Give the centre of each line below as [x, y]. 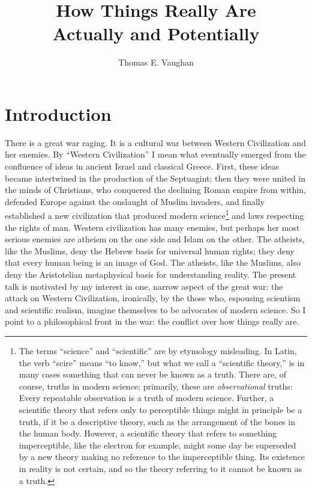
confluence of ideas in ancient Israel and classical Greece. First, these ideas [142, 166]
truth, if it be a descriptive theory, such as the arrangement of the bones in [157, 421]
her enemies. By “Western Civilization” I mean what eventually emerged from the [155, 154]
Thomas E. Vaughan [156, 62]
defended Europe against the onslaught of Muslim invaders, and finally [135, 201]
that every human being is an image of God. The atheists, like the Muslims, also [153, 262]
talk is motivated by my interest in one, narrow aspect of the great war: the [144, 286]
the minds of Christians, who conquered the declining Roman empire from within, [155, 190]
